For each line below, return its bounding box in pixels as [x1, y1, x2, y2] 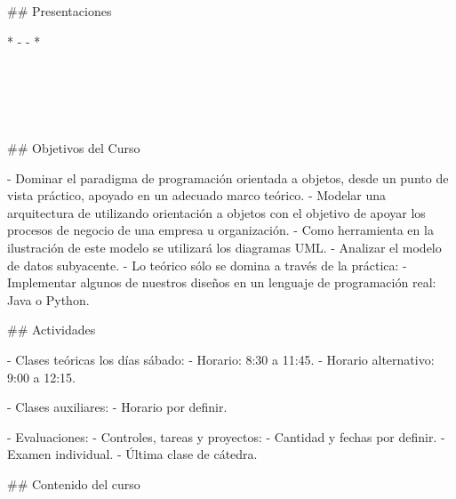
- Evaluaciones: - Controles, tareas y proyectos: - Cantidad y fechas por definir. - [7, 427, 445, 446]
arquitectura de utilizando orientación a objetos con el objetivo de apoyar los [7, 203, 426, 221]
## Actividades [7, 320, 96, 339]
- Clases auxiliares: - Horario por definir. [7, 398, 228, 416]
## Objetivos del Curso [7, 138, 140, 157]
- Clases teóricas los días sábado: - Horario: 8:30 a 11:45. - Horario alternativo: [7, 350, 435, 368]
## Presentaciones [7, 2, 112, 20]
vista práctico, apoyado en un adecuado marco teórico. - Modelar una [7, 186, 387, 205]
